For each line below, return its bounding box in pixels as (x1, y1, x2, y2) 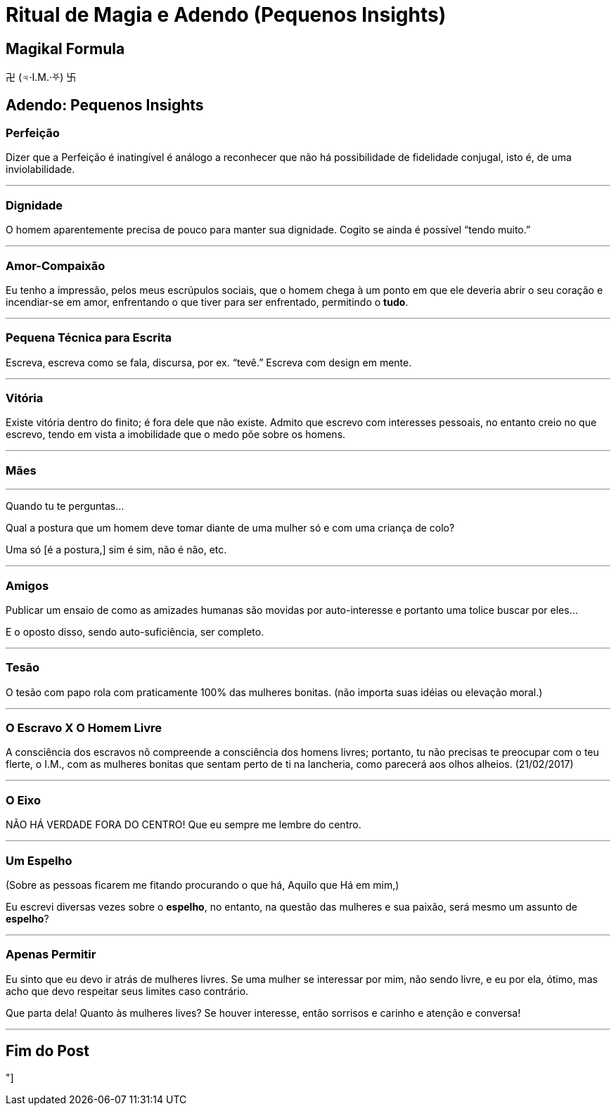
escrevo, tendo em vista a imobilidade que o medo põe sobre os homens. (6, 428, 346, 441)
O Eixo (6, 792, 41, 807)
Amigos (6, 578, 49, 593)
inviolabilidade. (6, 163, 75, 176)
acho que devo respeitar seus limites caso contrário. (6, 984, 249, 997)
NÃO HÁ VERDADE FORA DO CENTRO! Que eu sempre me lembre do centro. (6, 818, 361, 831)
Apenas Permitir (6, 947, 96, 962)
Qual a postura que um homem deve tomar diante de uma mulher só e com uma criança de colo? (6, 522, 455, 534)
